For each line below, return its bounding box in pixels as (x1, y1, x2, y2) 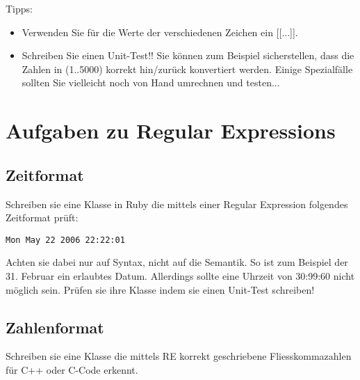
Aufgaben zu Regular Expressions (6, 116, 336, 145)
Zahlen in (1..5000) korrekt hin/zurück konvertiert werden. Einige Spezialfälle (22, 61, 353, 76)
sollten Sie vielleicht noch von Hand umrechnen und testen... (22, 75, 280, 90)
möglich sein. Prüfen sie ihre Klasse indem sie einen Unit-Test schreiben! (6, 282, 315, 296)
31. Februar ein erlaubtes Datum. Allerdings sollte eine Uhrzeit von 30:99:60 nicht (6, 268, 355, 283)
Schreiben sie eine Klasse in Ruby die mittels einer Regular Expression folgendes (6, 196, 348, 211)
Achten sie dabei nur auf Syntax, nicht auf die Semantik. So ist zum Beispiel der (6, 255, 348, 269)
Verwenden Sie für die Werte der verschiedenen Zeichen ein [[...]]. (22, 24, 298, 39)
